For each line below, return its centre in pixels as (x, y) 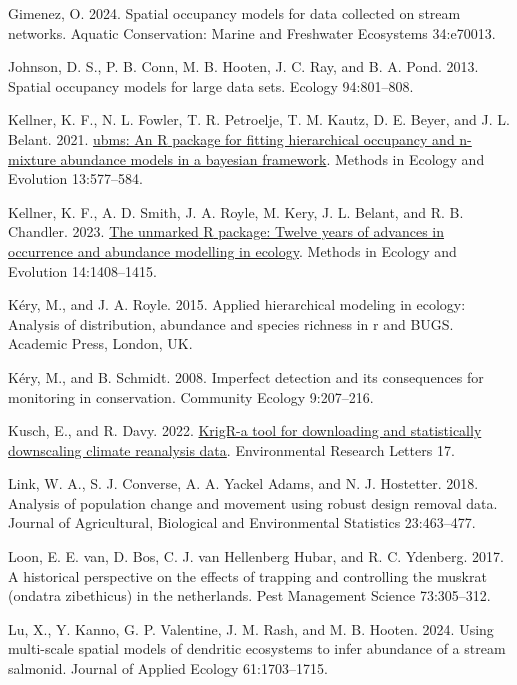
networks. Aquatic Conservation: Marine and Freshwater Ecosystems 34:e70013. (252, 32)
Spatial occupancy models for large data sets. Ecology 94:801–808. (211, 85)
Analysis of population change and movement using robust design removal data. (253, 502)
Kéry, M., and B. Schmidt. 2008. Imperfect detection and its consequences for (246, 376)
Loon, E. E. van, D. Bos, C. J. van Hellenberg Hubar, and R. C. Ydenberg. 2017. (256, 556)
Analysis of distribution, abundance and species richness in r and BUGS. (231, 323)
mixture (32, 158)
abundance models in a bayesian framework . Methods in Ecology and (272, 158)
